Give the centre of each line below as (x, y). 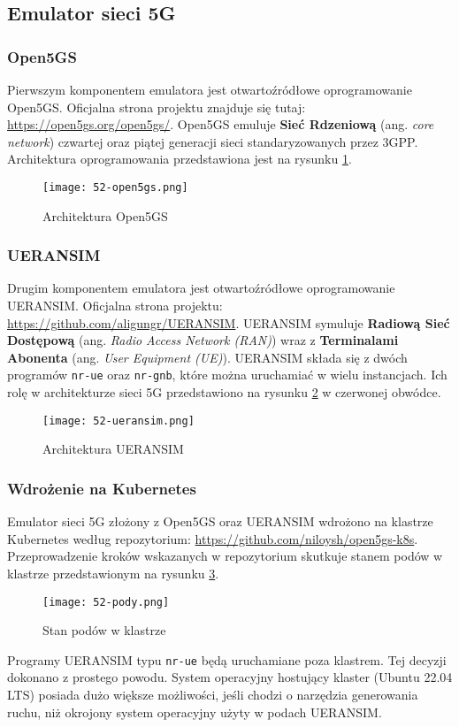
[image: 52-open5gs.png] (115, 187)
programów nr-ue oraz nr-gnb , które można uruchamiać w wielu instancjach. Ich (227, 375)
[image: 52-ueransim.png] (119, 421)
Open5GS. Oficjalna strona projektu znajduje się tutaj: (157, 107)
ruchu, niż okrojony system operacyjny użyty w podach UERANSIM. (195, 712)
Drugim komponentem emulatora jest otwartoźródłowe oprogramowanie (201, 288)
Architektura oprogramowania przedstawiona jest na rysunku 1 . (180, 159)
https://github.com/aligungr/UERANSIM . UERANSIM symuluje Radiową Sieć (229, 322)
